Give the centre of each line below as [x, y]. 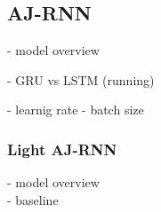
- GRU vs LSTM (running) [81, 79]
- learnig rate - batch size [76, 110]
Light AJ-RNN [62, 149]
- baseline [33, 199]
